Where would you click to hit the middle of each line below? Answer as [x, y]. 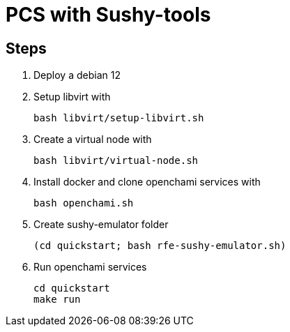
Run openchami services [90, 267]
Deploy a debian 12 [77, 75]
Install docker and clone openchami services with [147, 182]
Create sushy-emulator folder [101, 225]
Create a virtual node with [93, 139]
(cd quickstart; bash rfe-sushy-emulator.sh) [160, 246]
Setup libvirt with [72, 97]
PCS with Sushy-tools [108, 15]
